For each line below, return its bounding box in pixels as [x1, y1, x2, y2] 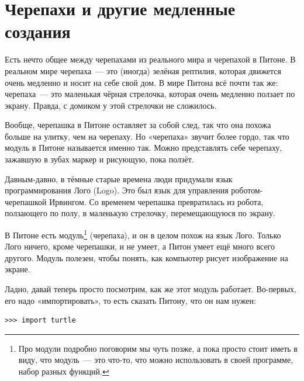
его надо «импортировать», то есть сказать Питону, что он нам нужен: [5, 294, 256, 306]
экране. [5, 263, 30, 275]
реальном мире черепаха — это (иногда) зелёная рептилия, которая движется [5, 64, 282, 77]
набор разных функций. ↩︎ [18, 365, 109, 377]
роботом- [231, 184, 263, 196]
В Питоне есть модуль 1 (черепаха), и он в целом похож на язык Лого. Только [5, 227, 281, 241]
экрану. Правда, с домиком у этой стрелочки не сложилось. [5, 99, 217, 111]
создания [5, 19, 71, 43]
